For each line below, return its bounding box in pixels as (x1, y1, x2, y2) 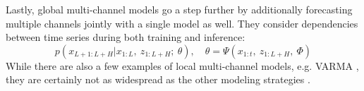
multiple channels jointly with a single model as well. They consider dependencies (6, 16, 358, 30)
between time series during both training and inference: (6, 30, 245, 44)
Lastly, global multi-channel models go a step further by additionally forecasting (6, 2, 353, 16)
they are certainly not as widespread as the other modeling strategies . (6, 72, 310, 87)
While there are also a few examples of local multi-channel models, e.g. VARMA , (6, 58, 359, 73)
